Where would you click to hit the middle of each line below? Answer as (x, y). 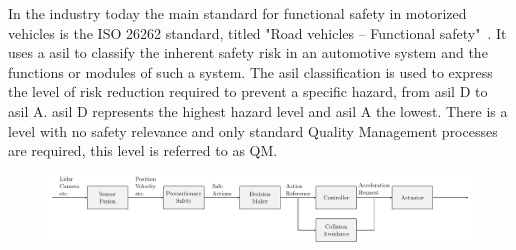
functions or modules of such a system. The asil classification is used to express (250, 71)
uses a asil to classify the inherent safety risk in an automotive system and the (248, 52)
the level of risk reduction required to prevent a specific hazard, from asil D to (248, 91)
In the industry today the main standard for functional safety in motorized (237, 13)
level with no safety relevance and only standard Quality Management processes (253, 130)
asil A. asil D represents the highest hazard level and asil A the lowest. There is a (258, 110)
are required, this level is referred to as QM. (143, 150)
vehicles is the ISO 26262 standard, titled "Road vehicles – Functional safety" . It (257, 32)
